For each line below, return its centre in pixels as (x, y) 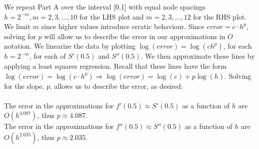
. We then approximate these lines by (198, 56)
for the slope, (24, 86)
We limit (17, 26)
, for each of (47, 56)
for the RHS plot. (220, 16)
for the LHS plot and (112, 16)
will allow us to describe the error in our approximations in (135, 36)
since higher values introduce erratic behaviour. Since (123, 26)
